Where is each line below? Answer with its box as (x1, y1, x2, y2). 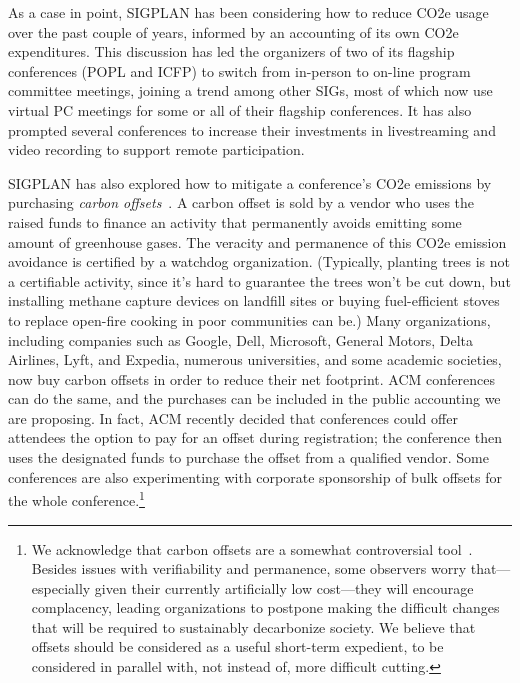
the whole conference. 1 (8, 487, 145, 510)
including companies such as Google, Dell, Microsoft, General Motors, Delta (8, 329, 474, 350)
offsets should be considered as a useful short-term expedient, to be (31, 636, 444, 657)
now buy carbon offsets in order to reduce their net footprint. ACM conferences (8, 368, 496, 389)
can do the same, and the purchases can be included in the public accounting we (8, 388, 501, 409)
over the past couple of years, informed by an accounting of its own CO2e (8, 21, 459, 42)
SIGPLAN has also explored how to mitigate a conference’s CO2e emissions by (8, 172, 492, 193)
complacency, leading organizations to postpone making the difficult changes (31, 597, 500, 618)
